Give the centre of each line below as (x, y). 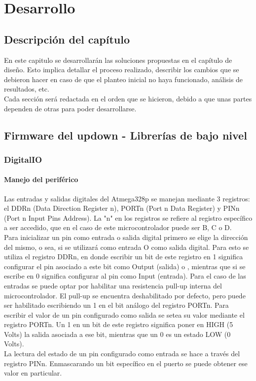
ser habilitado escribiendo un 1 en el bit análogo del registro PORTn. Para (116, 305)
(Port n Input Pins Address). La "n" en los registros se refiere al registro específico (128, 217)
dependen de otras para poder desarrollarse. (70, 108)
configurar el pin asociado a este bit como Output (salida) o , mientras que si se (125, 266)
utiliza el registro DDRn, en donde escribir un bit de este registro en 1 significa (124, 257)
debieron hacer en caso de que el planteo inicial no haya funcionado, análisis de (124, 79)
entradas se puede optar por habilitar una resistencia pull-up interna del (113, 285)
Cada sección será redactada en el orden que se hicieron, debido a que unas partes (128, 98)
